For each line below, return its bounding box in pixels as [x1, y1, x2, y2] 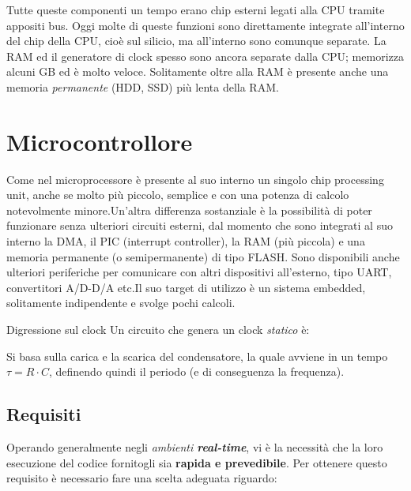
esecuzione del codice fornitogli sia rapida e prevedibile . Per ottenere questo [6, 454, 387, 470]
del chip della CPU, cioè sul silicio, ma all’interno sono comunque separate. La [6, 32, 386, 49]
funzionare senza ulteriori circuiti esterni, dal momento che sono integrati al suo [6, 217, 393, 234]
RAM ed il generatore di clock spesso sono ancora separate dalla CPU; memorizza [6, 47, 404, 64]
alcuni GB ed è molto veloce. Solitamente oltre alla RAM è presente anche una [6, 63, 389, 80]
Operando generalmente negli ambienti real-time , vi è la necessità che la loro [6, 439, 383, 455]
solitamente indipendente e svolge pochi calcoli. [6, 294, 236, 311]
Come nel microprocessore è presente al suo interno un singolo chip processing [6, 171, 384, 187]
